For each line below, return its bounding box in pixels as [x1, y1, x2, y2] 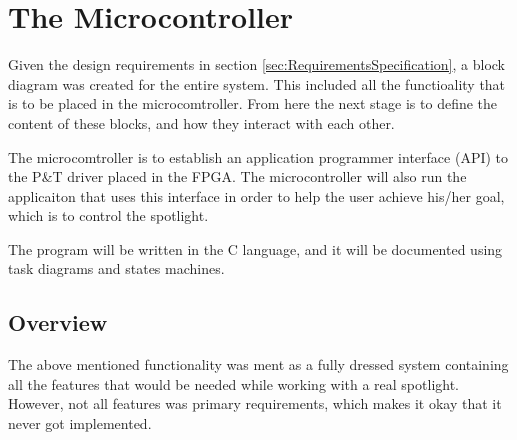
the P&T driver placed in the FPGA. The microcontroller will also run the [8, 166, 467, 187]
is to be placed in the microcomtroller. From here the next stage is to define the [8, 93, 498, 114]
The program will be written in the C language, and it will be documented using [8, 238, 503, 259]
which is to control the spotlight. [8, 205, 209, 226]
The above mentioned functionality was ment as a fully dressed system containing [8, 354, 509, 375]
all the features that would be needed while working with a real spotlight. [8, 373, 460, 394]
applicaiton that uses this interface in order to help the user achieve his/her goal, [8, 185, 505, 206]
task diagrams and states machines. [8, 258, 225, 279]
